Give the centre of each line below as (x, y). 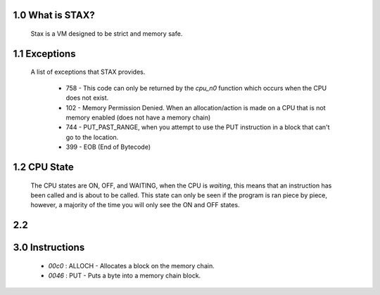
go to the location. (92, 137)
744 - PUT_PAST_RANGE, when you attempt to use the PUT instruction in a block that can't (198, 127)
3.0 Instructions (49, 248)
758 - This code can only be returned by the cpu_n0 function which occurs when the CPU (196, 88)
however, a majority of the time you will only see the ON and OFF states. (135, 205)
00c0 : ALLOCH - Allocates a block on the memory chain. (131, 265)
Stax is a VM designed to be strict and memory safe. (107, 34)
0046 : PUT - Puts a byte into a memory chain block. (125, 276)
